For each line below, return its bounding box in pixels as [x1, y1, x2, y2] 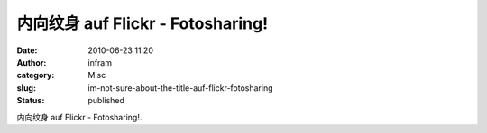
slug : [16, 82, 36, 93]
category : [16, 70, 55, 81]
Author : [16, 57, 47, 67]
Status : [16, 95, 45, 106]
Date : [16, 45, 38, 56]
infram [87, 57, 113, 67]
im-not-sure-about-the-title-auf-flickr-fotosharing [87, 82, 274, 93]
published [87, 95, 125, 106]
